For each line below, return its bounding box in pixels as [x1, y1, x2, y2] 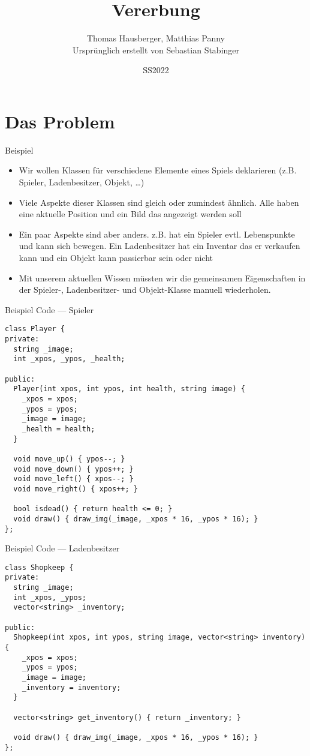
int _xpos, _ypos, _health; [13, 355, 125, 364]
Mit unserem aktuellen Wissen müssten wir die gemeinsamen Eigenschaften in [19, 271, 306, 284]
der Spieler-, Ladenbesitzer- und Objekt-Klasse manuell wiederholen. [19, 283, 271, 296]
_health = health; [22, 424, 95, 433]
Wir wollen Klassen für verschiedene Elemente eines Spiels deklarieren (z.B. [19, 164, 297, 176]
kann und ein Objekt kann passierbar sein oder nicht [19, 251, 213, 263]
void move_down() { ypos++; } [13, 464, 134, 473]
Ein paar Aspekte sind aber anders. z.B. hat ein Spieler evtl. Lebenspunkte [19, 227, 295, 240]
